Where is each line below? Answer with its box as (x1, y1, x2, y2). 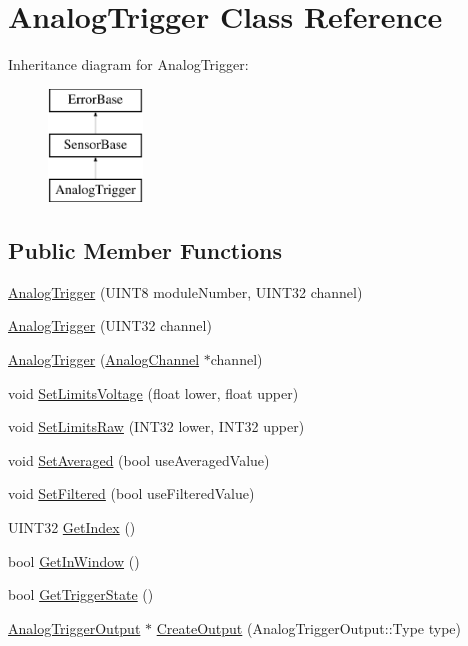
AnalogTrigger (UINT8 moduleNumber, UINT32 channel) (8, 281, 363, 302)
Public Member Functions (8, 235, 282, 266)
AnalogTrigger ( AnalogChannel (8, 349, 200, 370)
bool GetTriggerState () (8, 584, 154, 605)
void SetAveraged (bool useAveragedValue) (8, 449, 270, 470)
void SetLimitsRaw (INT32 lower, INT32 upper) (8, 416, 305, 437)
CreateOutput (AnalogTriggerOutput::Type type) (156, 617, 461, 638)
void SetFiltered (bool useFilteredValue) (8, 483, 255, 504)
